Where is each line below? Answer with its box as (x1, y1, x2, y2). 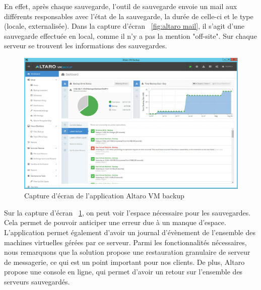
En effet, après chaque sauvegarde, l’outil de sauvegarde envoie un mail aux (4, 1, 237, 11)
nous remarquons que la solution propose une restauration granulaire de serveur (4, 247, 250, 257)
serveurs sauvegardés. (4, 276, 70, 286)
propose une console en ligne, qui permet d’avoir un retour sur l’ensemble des (4, 266, 243, 277)
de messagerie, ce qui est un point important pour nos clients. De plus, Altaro (4, 256, 245, 267)
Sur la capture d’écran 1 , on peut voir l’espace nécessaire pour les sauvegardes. (4, 207, 251, 217)
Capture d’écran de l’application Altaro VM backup (24, 190, 184, 201)
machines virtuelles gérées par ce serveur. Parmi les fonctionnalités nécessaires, (4, 237, 247, 247)
